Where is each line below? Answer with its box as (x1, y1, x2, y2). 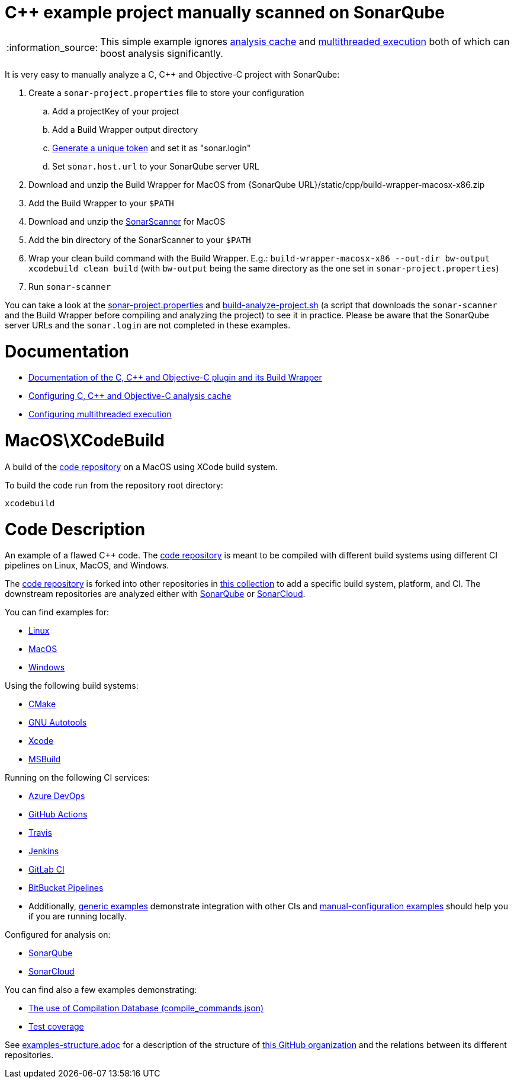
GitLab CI (28, 864, 65, 875)
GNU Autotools (28, 717, 87, 728)
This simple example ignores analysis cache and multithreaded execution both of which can (100, 35, 510, 47)
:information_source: (7, 41, 98, 53)
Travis (28, 828, 52, 838)
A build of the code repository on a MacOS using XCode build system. (5, 461, 278, 472)
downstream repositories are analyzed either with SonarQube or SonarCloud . (5, 589, 306, 599)
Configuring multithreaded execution (28, 409, 172, 420)
